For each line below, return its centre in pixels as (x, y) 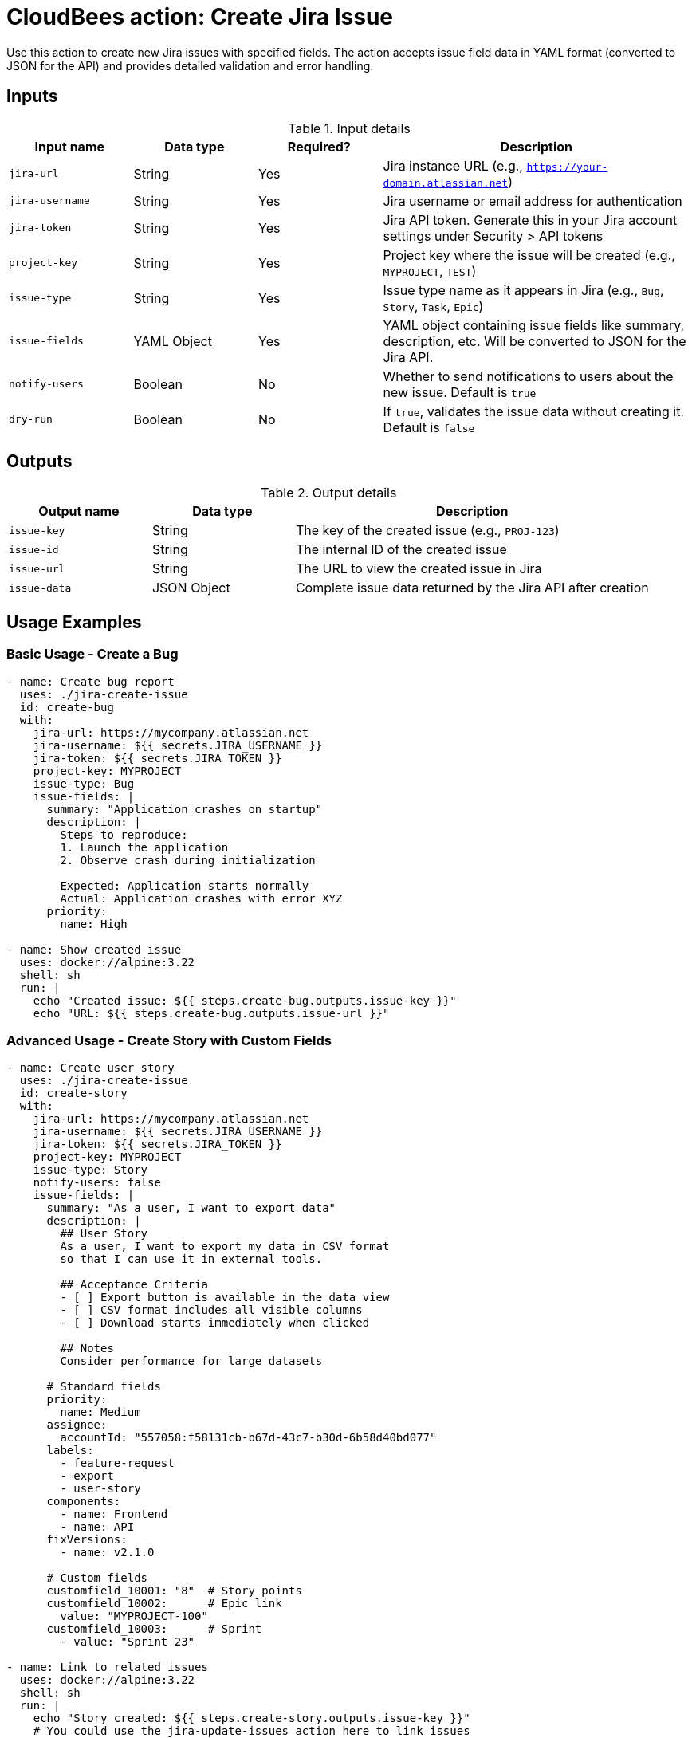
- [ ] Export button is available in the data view (225, 1298)
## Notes (87, 1349)
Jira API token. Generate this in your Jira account (530, 220)
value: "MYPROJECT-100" (134, 1616)
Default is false (429, 427)
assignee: (77, 1425)
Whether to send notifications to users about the (528, 376)
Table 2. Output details (329, 493)
